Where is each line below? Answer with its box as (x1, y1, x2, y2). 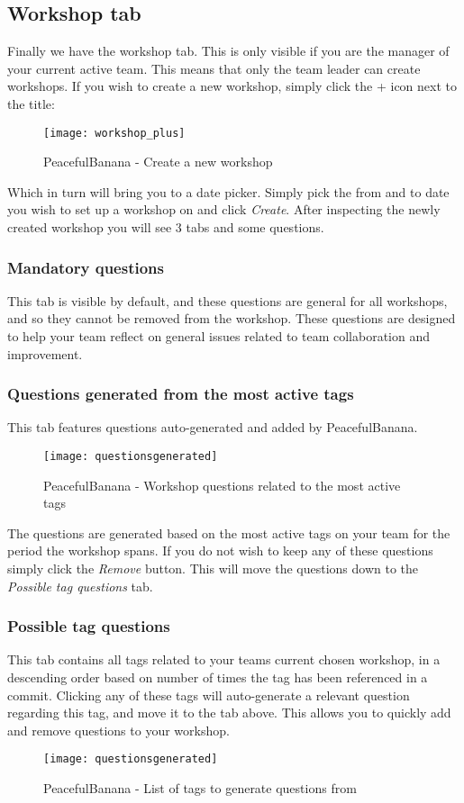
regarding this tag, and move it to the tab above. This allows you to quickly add (7, 703, 451, 722)
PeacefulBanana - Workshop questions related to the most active (43, 475, 401, 494)
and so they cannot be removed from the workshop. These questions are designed (7, 309, 456, 328)
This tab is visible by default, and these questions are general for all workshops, (7, 291, 448, 310)
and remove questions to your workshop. (7, 720, 230, 739)
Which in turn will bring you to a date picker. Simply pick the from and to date (7, 182, 450, 201)
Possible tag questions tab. (7, 576, 153, 595)
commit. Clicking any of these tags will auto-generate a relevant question (7, 685, 410, 704)
